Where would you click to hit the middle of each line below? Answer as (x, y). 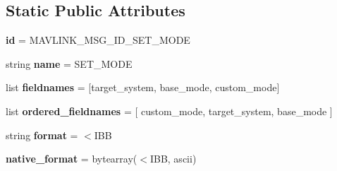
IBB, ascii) (173, 159)
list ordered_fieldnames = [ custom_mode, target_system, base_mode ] (169, 111)
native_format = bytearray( (72, 159)
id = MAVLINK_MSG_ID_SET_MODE (98, 40)
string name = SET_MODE (69, 63)
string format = (42, 135)
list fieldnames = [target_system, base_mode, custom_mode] (143, 87)
